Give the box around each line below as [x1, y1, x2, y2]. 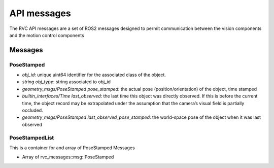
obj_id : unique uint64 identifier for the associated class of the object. [22, 72, 166, 78]
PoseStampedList [9, 134, 54, 141]
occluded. [22, 107, 43, 114]
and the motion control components [9, 32, 84, 38]
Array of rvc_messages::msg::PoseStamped [22, 154, 114, 160]
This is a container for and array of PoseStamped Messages [9, 145, 135, 151]
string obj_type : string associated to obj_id [22, 79, 111, 85]
